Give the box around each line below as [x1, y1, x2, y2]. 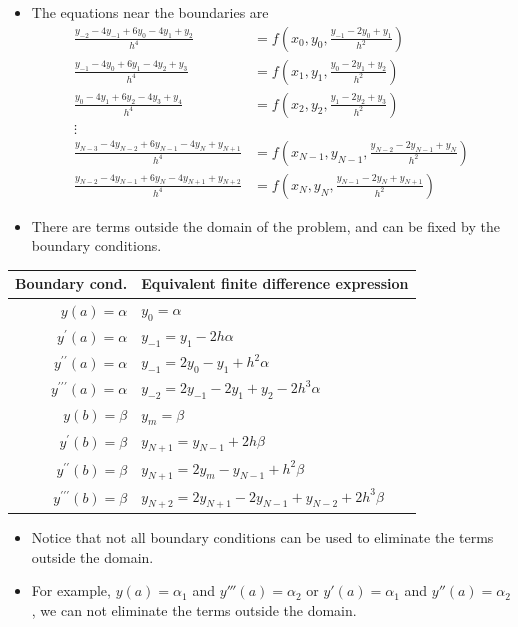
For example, [31, 580, 111, 601]
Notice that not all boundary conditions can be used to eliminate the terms [31, 526, 494, 547]
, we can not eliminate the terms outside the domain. [31, 599, 357, 620]
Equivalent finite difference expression [141, 273, 409, 294]
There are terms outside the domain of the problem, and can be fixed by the [31, 215, 500, 236]
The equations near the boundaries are [31, 2, 269, 22]
